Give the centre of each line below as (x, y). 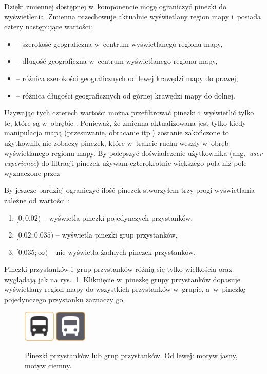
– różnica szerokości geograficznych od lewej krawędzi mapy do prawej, (127, 78)
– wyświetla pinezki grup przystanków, (117, 235)
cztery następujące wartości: (48, 26)
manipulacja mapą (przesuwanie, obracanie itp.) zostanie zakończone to (117, 133)
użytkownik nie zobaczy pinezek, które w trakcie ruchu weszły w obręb (117, 142)
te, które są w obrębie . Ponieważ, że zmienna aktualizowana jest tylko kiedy (125, 122)
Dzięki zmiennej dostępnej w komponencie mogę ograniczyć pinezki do (116, 6)
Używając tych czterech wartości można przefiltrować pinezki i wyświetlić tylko (129, 113)
